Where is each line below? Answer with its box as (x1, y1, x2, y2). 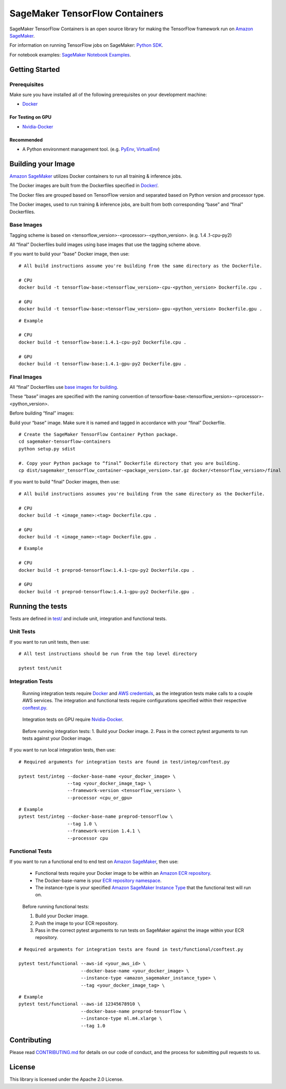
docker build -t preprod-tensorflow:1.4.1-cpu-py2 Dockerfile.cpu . (18, 567, 195, 573)
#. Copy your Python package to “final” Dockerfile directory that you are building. (18, 460, 241, 466)
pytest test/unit (18, 665, 62, 671)
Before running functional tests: (22, 903, 89, 909)
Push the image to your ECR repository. (35, 920, 119, 926)
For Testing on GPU (9, 114, 52, 120)
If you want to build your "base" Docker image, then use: (9, 251, 130, 257)
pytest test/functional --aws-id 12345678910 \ (18, 1001, 141, 1007)
